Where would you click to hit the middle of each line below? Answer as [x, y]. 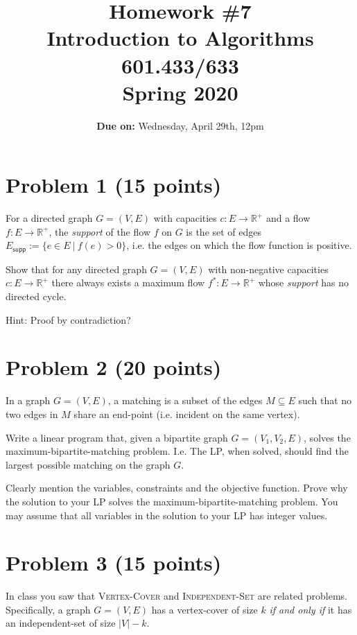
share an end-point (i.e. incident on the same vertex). [187, 414]
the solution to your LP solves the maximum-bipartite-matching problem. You [172, 501]
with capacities [185, 218]
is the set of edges [224, 231]
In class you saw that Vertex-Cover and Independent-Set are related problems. [176, 596]
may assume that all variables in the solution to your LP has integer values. [167, 515]
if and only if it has [311, 609]
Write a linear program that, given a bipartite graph [117, 437]
